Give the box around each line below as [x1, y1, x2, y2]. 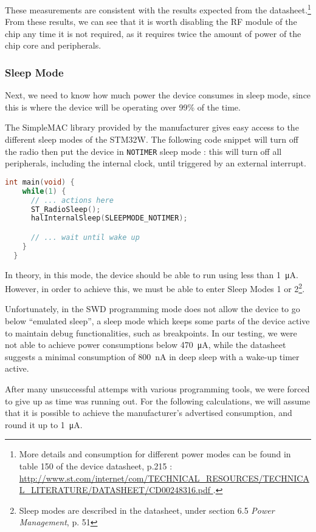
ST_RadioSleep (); [30, 205, 101, 214]
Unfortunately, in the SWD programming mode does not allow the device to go [5, 302, 300, 315]
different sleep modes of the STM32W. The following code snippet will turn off [5, 133, 298, 146]
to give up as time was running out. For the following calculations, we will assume [5, 394, 311, 407]
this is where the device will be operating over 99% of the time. [5, 100, 241, 113]
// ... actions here [30, 196, 114, 205]
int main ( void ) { [5, 177, 75, 186]
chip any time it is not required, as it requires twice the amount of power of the [5, 27, 301, 39]
